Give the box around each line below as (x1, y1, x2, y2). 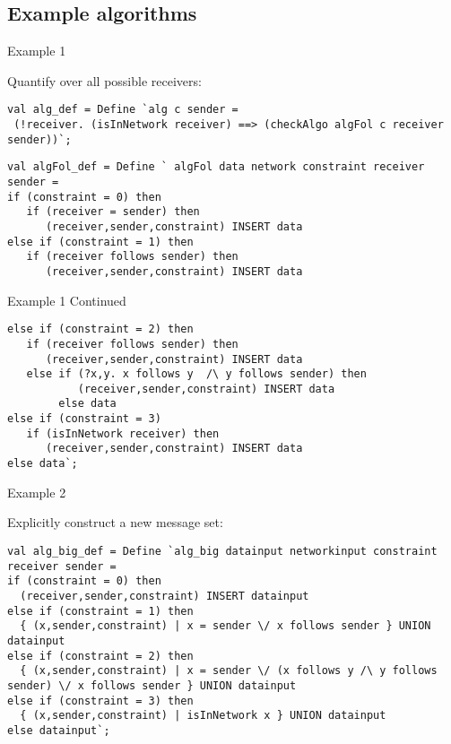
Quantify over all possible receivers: (7, 71, 202, 90)
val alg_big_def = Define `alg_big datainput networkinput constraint (7, 544, 438, 558)
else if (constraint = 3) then (7, 694, 194, 707)
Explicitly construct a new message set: (7, 513, 223, 532)
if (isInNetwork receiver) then (26, 427, 220, 440)
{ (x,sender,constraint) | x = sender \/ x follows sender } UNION (20, 619, 431, 633)
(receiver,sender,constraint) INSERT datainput (20, 589, 309, 602)
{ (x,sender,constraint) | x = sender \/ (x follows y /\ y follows (20, 664, 438, 678)
